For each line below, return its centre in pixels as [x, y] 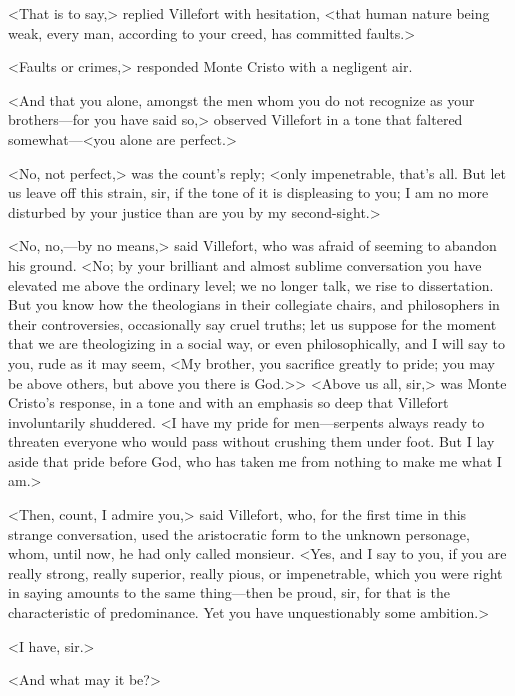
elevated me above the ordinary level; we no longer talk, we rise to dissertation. [251, 284]
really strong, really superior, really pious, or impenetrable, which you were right [255, 572]
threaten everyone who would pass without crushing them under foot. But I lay [251, 441]
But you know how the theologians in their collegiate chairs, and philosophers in [254, 304]
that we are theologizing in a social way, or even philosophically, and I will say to [256, 343]
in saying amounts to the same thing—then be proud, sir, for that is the [229, 592]
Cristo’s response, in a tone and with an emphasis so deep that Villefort [228, 402]
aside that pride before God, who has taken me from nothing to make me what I [255, 460]
